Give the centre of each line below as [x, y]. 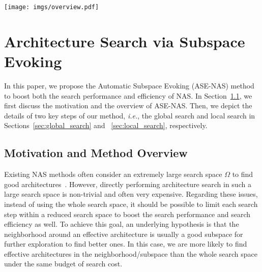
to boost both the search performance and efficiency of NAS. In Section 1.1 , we [128, 95]
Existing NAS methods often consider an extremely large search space [113, 174]
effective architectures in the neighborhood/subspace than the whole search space [131, 253]
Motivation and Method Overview [96, 153]
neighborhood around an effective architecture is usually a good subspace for [124, 234]
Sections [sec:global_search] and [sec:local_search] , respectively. [106, 125]
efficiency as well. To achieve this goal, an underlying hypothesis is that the [122, 224]
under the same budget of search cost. [63, 264]
